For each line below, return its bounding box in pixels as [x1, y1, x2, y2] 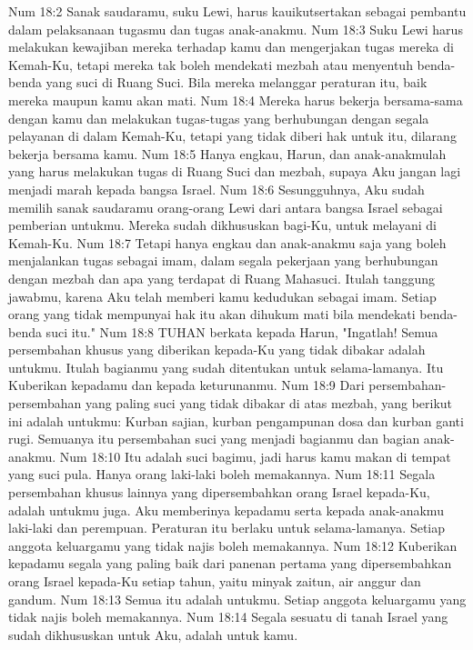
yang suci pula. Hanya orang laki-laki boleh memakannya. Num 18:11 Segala [8, 465, 436, 484]
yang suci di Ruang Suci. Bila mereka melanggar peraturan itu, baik [45, 73, 428, 92]
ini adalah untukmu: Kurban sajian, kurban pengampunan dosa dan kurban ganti [8, 411, 464, 430]
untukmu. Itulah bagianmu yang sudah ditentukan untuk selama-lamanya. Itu [8, 357, 444, 376]
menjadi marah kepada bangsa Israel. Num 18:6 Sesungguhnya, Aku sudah [8, 179, 425, 198]
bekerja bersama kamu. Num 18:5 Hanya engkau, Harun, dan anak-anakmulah [8, 144, 447, 163]
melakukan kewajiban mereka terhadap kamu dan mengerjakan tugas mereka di [8, 37, 454, 56]
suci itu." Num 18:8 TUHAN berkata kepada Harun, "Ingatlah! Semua [45, 322, 438, 341]
